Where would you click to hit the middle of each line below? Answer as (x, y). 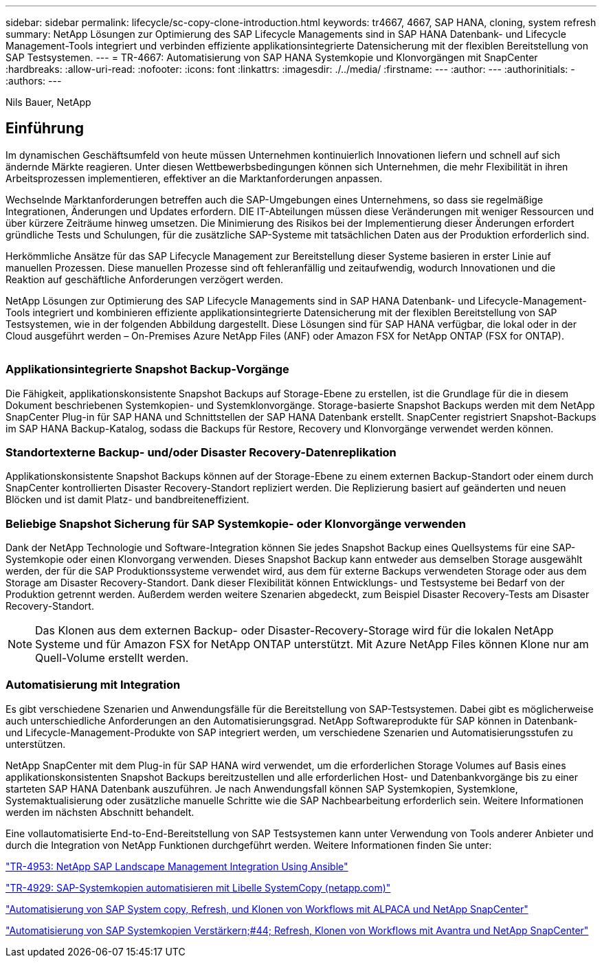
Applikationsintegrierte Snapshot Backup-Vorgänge (147, 369)
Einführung (45, 129)
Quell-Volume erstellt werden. (112, 658)
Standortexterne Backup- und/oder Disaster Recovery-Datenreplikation (201, 452)
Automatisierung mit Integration (93, 685)
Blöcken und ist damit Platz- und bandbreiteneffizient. (127, 500)
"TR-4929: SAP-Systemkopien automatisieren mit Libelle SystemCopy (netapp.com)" (198, 887)
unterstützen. (36, 744)
